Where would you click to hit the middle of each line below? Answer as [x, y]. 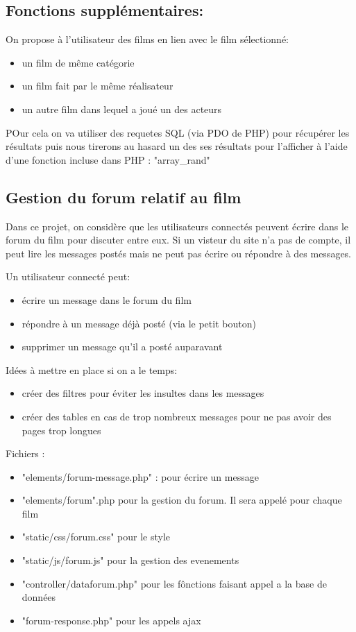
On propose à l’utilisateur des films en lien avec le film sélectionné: [147, 39]
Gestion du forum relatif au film [124, 197]
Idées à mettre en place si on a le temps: [92, 369]
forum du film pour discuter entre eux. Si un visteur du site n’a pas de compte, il [178, 240]
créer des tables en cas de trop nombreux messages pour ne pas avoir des [177, 416]
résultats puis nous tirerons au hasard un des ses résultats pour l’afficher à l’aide [177, 146]
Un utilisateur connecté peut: [68, 276]
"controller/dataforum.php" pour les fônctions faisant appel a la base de [174, 583]
